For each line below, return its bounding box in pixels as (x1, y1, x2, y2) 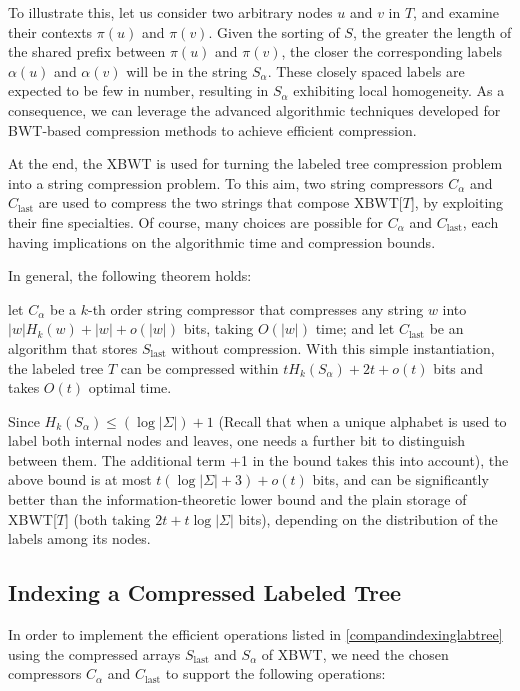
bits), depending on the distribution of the (238, 508, 498, 529)
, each (462, 211, 499, 232)
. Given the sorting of (208, 21, 340, 42)
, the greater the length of (352, 21, 512, 42)
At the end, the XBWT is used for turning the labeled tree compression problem (8, 153, 503, 174)
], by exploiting (410, 192, 504, 213)
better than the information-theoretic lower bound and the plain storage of (8, 489, 467, 510)
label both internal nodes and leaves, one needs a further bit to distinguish (8, 430, 466, 451)
